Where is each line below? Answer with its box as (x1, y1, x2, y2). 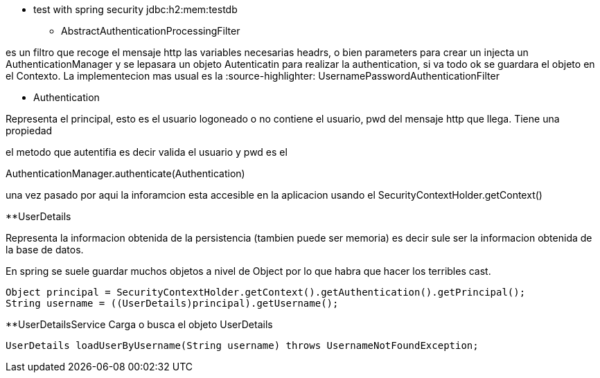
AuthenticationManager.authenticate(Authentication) (6, 168, 245, 179)
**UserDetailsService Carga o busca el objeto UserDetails (6, 318, 273, 330)
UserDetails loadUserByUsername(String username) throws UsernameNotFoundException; (6, 340, 479, 351)
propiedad (6, 125, 53, 136)
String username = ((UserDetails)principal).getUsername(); (6, 298, 339, 309)
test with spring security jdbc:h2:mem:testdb (33, 3, 238, 15)
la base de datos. (6, 244, 84, 255)
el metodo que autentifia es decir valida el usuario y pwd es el (6, 146, 288, 158)
